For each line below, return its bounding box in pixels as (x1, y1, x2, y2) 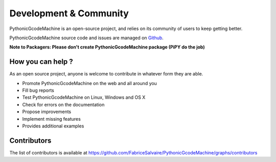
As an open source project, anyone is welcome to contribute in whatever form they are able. (9, 71, 203, 77)
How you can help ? (9, 58, 74, 66)
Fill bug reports (22, 87, 55, 94)
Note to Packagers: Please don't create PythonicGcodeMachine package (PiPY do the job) (9, 44, 205, 50)
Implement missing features (22, 116, 81, 122)
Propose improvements (22, 109, 72, 115)
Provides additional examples (22, 123, 84, 129)
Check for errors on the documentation (22, 101, 105, 107)
